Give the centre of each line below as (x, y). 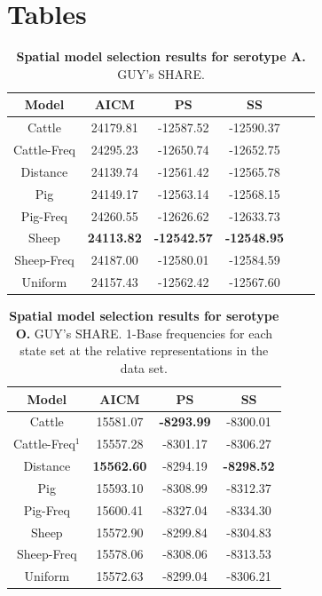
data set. (144, 367)
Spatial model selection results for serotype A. (161, 56)
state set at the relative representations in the (144, 350)
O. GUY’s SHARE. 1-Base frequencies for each (144, 333)
